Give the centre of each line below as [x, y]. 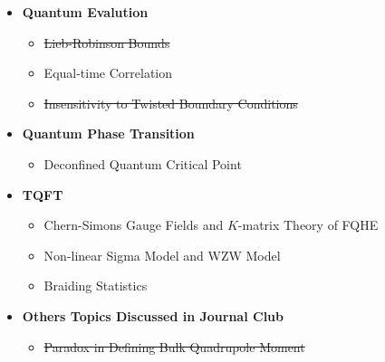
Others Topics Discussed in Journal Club [153, 315]
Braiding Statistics [96, 286]
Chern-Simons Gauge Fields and [134, 225]
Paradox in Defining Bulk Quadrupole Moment [174, 346]
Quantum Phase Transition [108, 133]
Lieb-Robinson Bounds [107, 42]
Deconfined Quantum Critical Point [143, 163]
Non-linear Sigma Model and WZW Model [162, 255]
